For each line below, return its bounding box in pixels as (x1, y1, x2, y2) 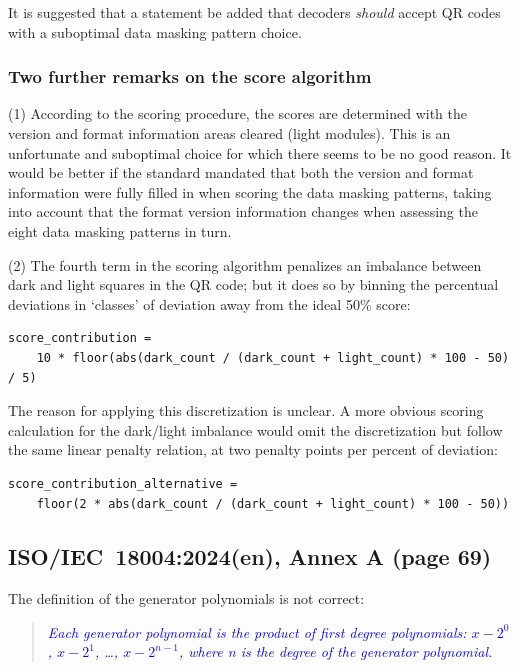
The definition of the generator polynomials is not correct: (8, 588, 365, 609)
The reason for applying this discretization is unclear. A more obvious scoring (8, 400, 484, 421)
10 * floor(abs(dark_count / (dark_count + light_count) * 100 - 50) (36, 350, 510, 365)
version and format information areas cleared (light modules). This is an (8, 123, 451, 143)
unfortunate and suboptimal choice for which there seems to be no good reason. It (8, 142, 512, 163)
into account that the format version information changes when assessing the (8, 201, 478, 222)
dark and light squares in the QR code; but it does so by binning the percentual (8, 274, 499, 295)
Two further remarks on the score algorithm (8, 64, 372, 89)
